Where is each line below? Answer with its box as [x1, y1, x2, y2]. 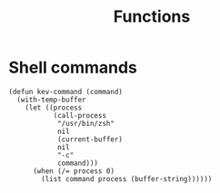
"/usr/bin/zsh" [56, 119, 115, 128]
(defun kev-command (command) [8, 87, 124, 96]
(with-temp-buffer [16, 95, 87, 104]
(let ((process [25, 102, 83, 112]
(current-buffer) [56, 134, 124, 144]
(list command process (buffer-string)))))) [41, 174, 213, 183]
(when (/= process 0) [32, 166, 115, 176]
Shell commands [8, 57, 138, 78]
